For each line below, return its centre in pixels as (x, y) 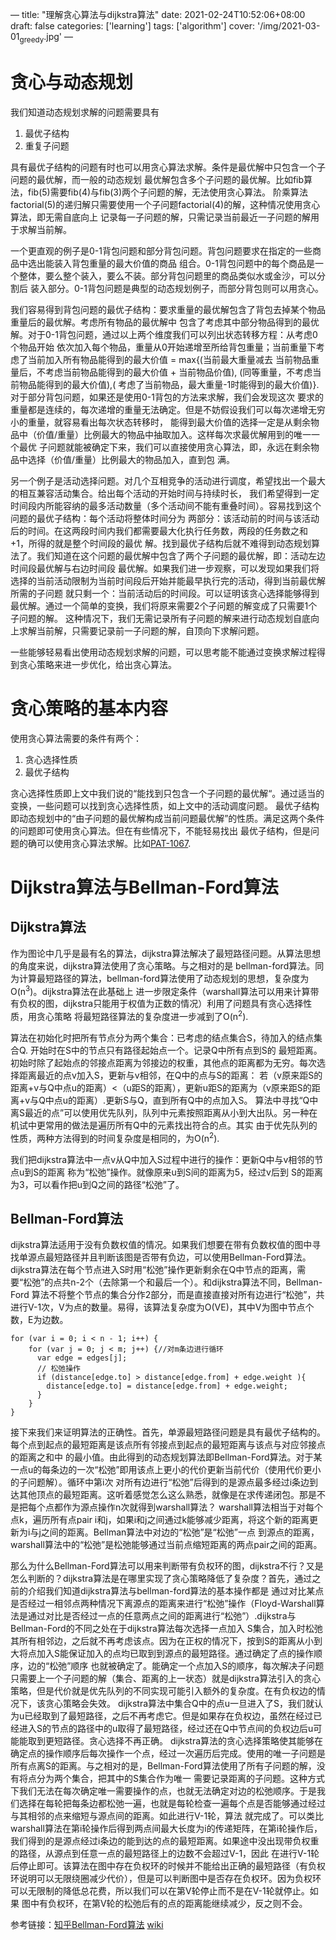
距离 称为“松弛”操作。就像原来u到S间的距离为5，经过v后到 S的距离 (185, 1172)
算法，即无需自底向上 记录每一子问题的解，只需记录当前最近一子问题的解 (160, 217)
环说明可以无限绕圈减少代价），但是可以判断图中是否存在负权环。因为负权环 (166, 1879)
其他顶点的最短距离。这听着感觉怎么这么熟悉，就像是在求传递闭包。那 (163, 1495)
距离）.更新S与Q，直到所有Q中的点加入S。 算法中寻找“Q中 (197, 1100)
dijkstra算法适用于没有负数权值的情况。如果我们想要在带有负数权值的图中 (161, 1245)
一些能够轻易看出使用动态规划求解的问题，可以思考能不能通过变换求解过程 (163, 652)
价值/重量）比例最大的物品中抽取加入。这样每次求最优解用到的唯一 (174, 434)
